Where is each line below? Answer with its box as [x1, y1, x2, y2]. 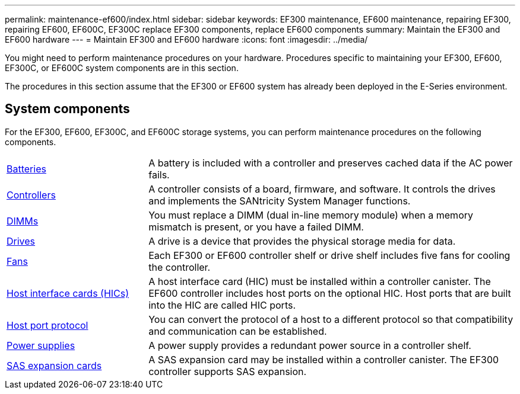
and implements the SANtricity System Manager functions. [148, 194, 411, 207]
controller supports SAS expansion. [148, 365, 307, 377]
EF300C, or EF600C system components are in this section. [5, 63, 239, 73]
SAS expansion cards [7, 359, 102, 371]
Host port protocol [7, 319, 88, 331]
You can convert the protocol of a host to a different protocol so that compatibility [148, 313, 513, 325]
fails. [148, 168, 170, 181]
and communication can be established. [148, 325, 327, 337]
